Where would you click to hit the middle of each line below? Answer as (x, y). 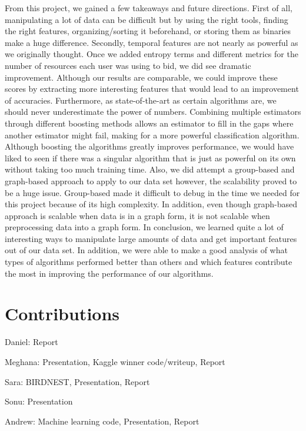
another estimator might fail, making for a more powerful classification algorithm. (152, 135)
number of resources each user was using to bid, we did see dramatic (128, 65)
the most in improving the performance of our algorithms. (109, 273)
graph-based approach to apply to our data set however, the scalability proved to (151, 180)
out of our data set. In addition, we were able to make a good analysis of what (146, 250)
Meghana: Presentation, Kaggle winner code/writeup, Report (115, 361)
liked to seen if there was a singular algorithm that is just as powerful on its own (150, 158)
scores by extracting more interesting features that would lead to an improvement (152, 89)
